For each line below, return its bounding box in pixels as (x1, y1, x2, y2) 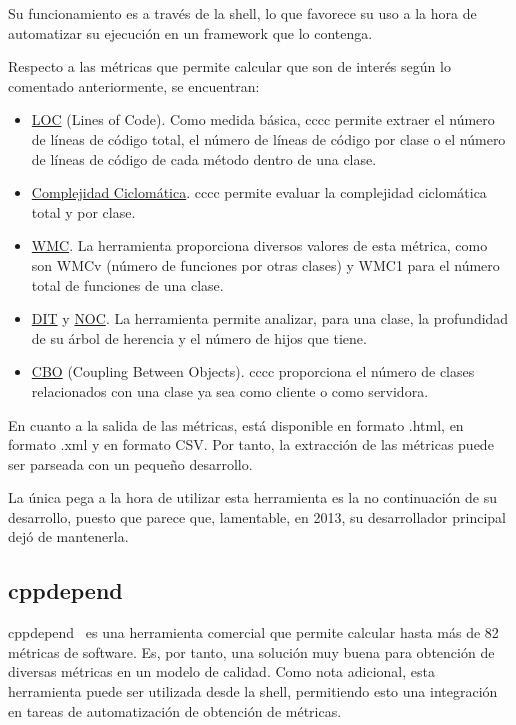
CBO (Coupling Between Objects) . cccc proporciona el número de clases (31, 361, 475, 382)
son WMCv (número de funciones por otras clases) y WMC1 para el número (31, 254, 500, 275)
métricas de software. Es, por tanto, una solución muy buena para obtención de (8, 641, 495, 662)
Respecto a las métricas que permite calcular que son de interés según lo (8, 56, 451, 77)
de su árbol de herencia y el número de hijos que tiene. (31, 327, 367, 348)
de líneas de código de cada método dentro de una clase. (31, 148, 377, 169)
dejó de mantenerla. (8, 526, 129, 547)
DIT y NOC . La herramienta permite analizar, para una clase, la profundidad (31, 308, 509, 329)
